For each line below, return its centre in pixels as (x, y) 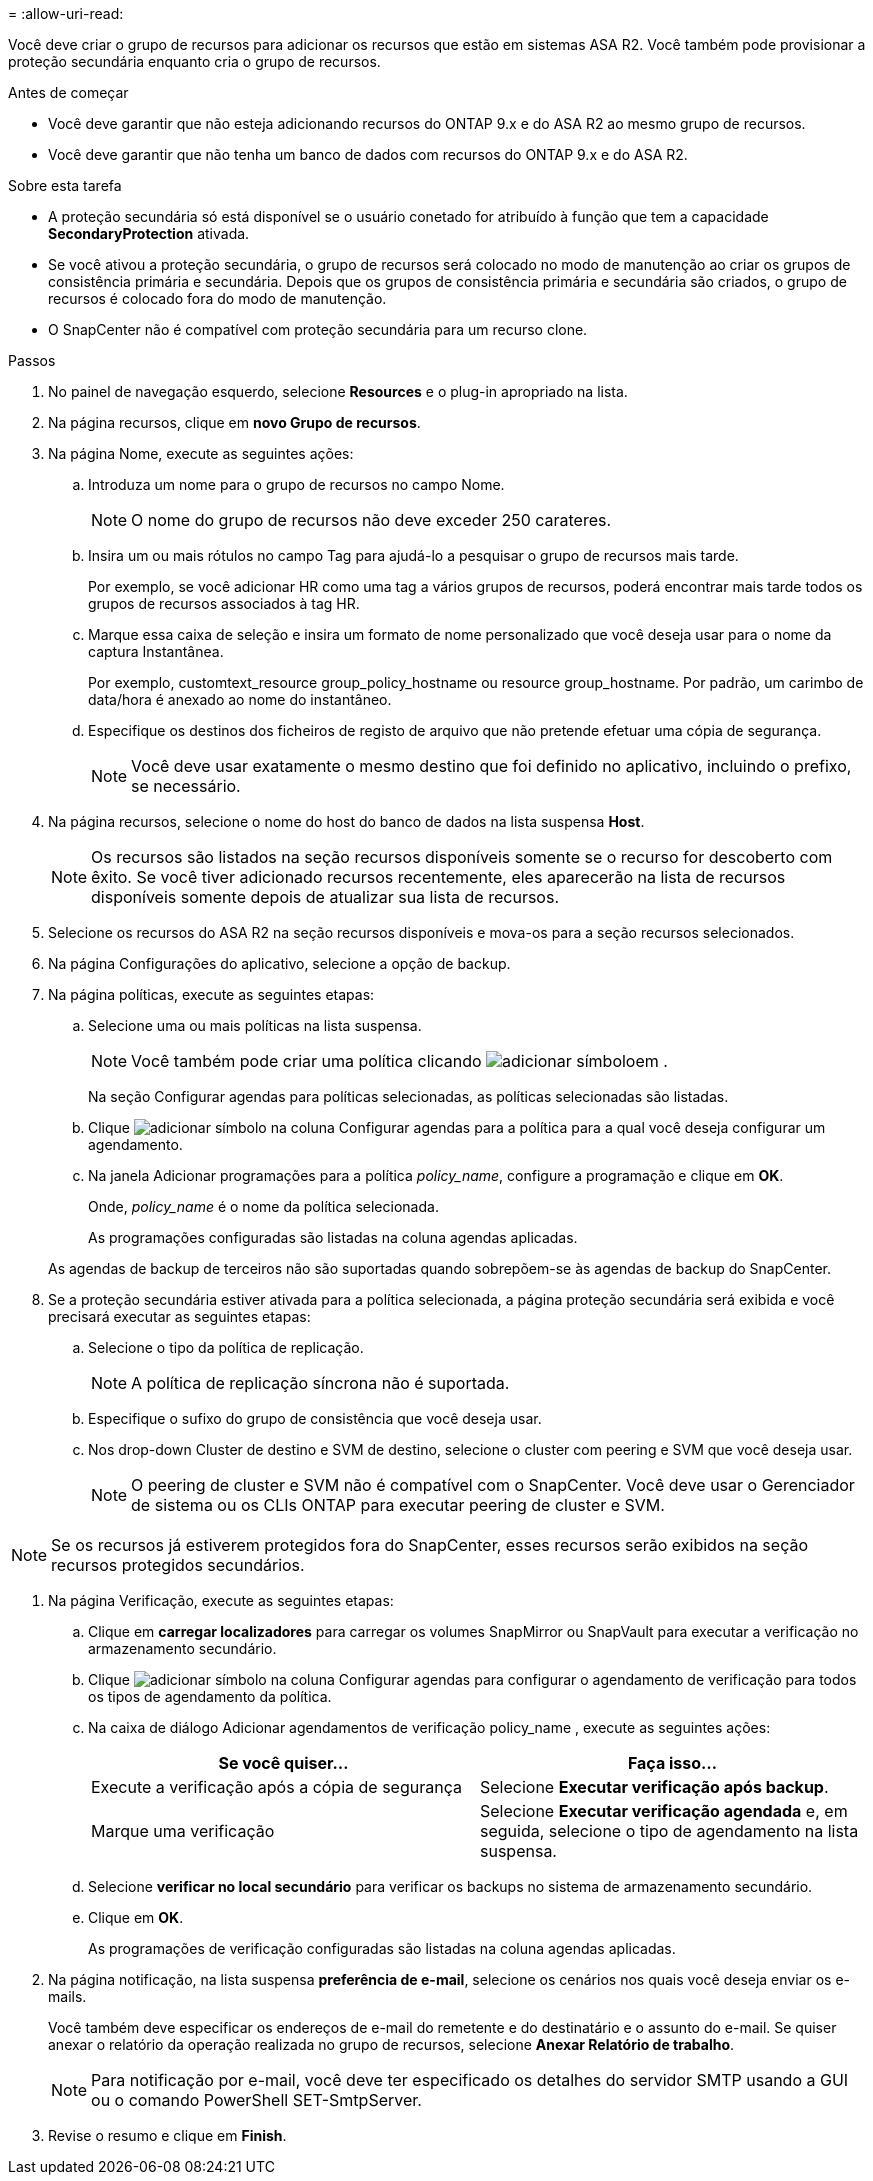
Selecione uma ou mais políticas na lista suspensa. (255, 1025)
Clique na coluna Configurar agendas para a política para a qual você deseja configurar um (457, 1127)
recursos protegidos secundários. (178, 1565)
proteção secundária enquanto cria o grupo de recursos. (194, 61)
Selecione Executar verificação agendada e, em (664, 1811)
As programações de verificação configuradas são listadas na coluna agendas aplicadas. (382, 1948)
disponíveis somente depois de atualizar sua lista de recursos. (325, 897)
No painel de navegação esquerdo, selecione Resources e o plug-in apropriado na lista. (338, 391)
